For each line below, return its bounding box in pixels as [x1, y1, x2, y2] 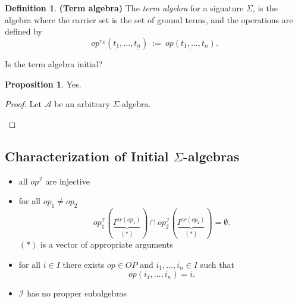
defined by [5, 25, 43, 38]
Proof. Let [5, 98, 42, 110]
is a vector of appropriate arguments [40, 238, 173, 250]
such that [200, 258, 234, 270]
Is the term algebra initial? [5, 58, 103, 70]
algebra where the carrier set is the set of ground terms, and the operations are [5, 13, 293, 26]
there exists [62, 258, 105, 270]
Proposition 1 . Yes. [5, 77, 81, 90]
